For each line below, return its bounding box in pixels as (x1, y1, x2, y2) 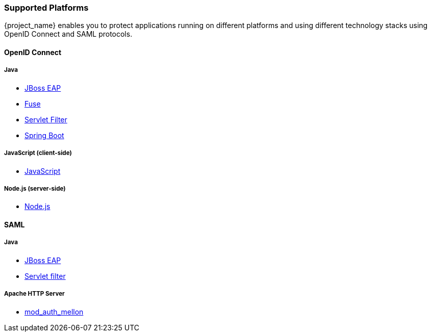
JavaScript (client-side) (4, 149, 72, 157)
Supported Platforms (4, 3, 89, 13)
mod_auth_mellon (24, 307, 84, 316)
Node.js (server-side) (4, 185, 66, 192)
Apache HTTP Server (4, 290, 65, 298)
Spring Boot (24, 131, 64, 140)
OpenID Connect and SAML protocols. (4, 30, 133, 39)
